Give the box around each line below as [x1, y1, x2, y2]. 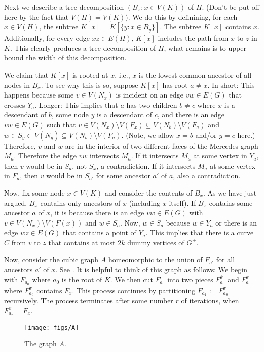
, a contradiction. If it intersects [96, 160, 196, 171]
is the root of [61, 274, 102, 284]
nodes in [4, 79, 30, 90]
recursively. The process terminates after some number [4, 295, 173, 306]
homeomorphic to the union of [108, 254, 203, 265]
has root [162, 79, 188, 90]
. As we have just [203, 187, 257, 198]
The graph [24, 338, 57, 349]
